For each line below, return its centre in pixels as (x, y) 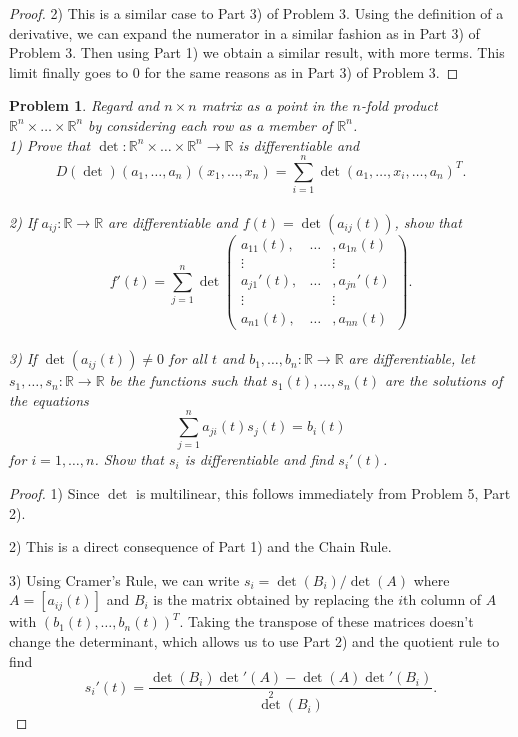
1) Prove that (50, 144)
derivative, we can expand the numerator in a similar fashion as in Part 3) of (244, 32)
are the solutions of (444, 380)
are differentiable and (173, 221)
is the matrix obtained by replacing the (273, 599)
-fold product (399, 105)
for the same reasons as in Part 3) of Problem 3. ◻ (301, 71)
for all (188, 358)
